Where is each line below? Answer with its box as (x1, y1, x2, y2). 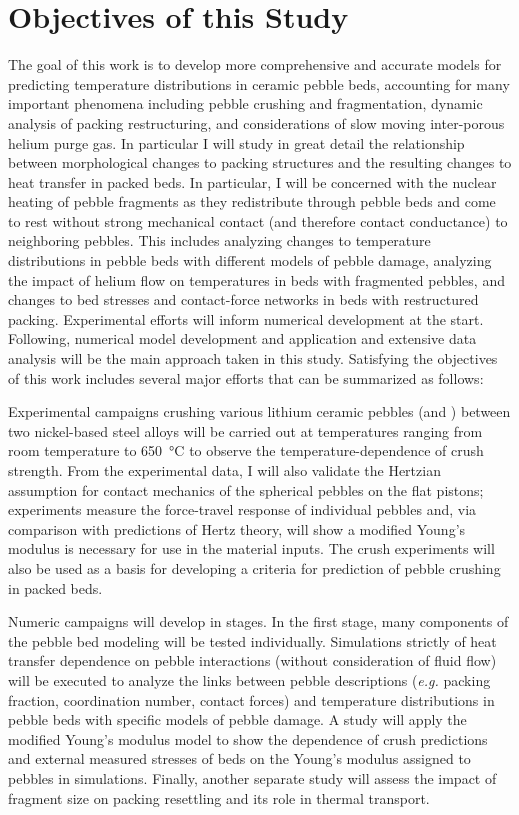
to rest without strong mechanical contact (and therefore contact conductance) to (8, 210, 508, 231)
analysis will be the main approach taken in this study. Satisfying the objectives (8, 348, 498, 369)
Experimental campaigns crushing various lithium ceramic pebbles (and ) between (8, 401, 511, 422)
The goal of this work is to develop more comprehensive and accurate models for (8, 54, 502, 75)
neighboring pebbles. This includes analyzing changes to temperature (8, 230, 431, 251)
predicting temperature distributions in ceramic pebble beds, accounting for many (8, 73, 510, 94)
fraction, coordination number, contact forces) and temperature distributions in (8, 689, 495, 710)
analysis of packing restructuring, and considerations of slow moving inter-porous (8, 112, 505, 133)
